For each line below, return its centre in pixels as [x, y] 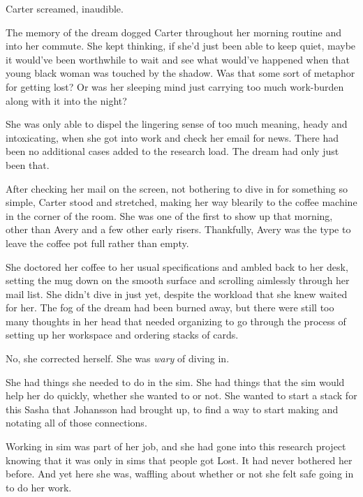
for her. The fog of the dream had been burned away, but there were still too [170, 307]
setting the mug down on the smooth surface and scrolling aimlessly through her [178, 280]
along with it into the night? [66, 100]
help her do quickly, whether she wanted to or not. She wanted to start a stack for [181, 395]
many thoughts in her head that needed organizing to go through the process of [176, 321]
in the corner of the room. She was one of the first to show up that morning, [169, 215]
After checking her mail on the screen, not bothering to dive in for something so [177, 188]
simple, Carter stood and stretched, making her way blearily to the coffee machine [181, 202]
